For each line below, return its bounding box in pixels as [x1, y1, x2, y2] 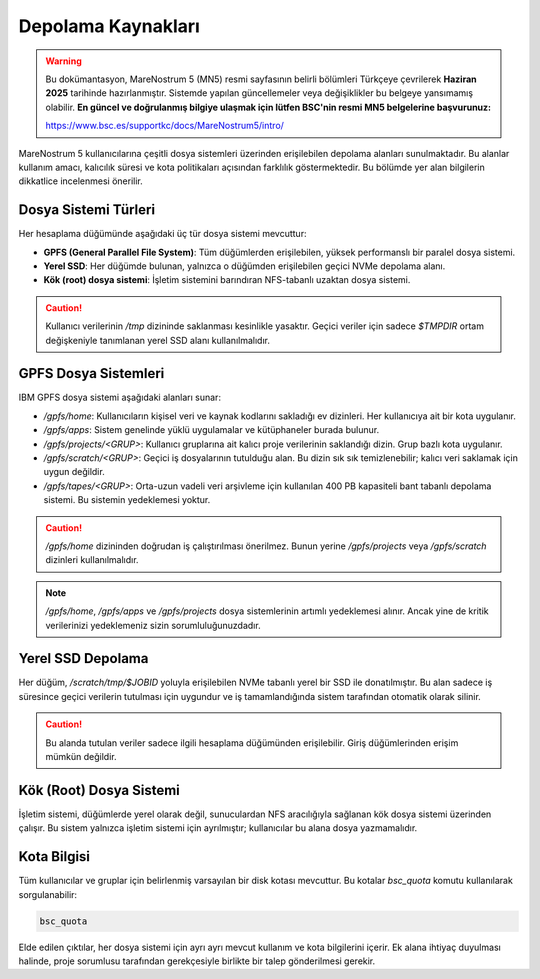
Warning [45, 55, 82, 67]
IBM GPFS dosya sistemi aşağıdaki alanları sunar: [18, 391, 222, 404]
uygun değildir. [43, 466, 105, 478]
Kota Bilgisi [18, 848, 90, 865]
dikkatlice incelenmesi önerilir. [18, 175, 144, 187]
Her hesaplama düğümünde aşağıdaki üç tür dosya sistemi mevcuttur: [18, 228, 307, 240]
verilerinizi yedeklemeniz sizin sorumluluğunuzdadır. [45, 619, 261, 631]
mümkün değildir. [45, 750, 117, 762]
